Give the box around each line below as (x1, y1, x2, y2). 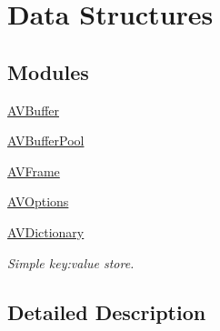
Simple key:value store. (7, 253, 135, 272)
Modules (7, 57, 89, 85)
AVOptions (7, 192, 69, 211)
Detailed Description (7, 297, 206, 326)
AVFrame (7, 161, 60, 180)
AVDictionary (7, 222, 85, 241)
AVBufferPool (7, 131, 85, 150)
